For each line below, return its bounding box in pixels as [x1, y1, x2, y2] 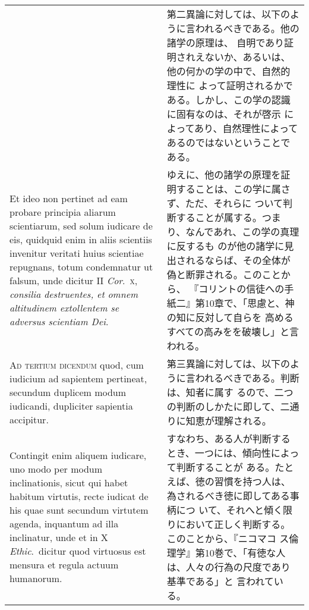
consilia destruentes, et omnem [10, 287, 138, 301]
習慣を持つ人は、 [214, 474, 291, 488]
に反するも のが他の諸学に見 [166, 239, 294, 253]
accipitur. [10, 412, 49, 426]
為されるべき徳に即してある [166, 489, 290, 502]
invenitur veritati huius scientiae [10, 246, 144, 260]
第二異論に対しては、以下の [166, 7, 291, 21]
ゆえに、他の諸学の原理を [166, 168, 281, 181]
